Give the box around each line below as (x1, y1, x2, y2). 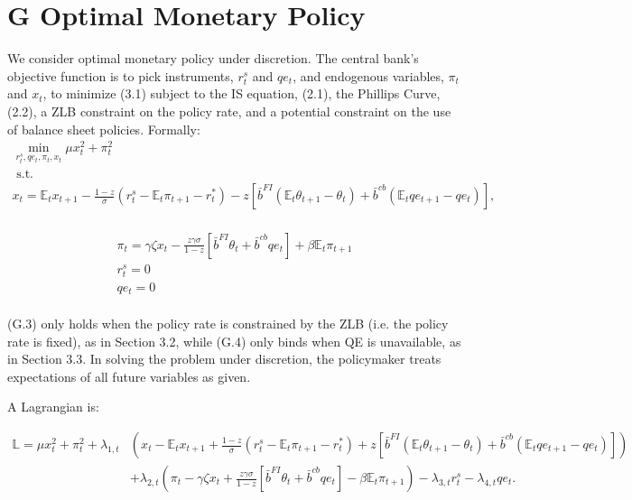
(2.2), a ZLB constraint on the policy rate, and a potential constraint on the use (7, 101, 451, 120)
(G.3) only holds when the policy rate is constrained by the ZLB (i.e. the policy (7, 314, 449, 333)
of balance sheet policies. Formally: (7, 119, 200, 138)
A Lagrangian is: (7, 397, 99, 416)
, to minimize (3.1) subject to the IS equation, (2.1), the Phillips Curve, (42, 84, 441, 103)
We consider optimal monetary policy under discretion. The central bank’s (7, 49, 419, 68)
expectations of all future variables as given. (7, 366, 251, 385)
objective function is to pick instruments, (7, 66, 234, 85)
